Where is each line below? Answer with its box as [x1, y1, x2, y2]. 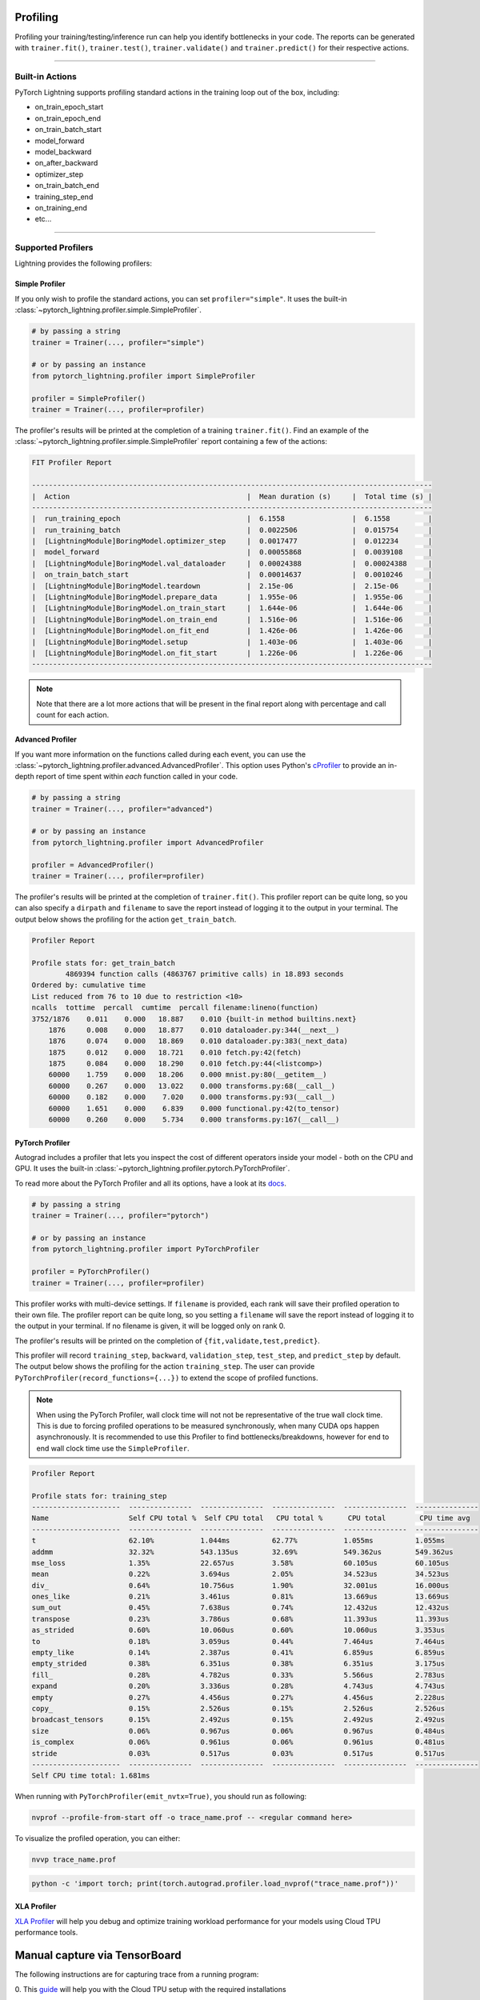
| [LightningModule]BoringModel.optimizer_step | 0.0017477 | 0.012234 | [31, 537, 433, 546]
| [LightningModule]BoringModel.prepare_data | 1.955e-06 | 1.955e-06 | [31, 593, 433, 602]
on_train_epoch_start [34, 102, 104, 112]
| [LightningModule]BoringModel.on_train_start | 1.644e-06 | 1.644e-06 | [31, 604, 433, 613]
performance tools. [14, 1928, 78, 1938]
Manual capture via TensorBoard [14, 1949, 182, 1962]
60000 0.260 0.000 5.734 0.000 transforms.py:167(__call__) [48, 1115, 340, 1124]
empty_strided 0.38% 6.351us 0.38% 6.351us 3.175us [31, 1659, 446, 1668]
